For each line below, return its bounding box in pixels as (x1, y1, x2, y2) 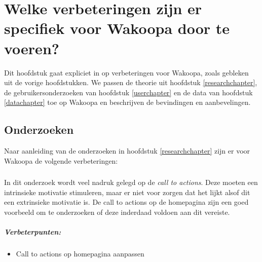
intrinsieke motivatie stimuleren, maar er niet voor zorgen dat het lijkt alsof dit (4, 186, 250, 197)
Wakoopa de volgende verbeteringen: (4, 155, 118, 166)
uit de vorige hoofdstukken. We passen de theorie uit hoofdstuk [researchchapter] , (4, 77, 257, 88)
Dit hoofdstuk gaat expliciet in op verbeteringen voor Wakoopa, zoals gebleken (4, 67, 249, 78)
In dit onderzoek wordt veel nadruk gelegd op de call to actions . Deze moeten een (4, 177, 258, 188)
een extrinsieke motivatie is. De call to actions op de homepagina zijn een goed (4, 197, 249, 207)
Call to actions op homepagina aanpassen (16, 248, 144, 259)
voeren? (4, 38, 59, 58)
